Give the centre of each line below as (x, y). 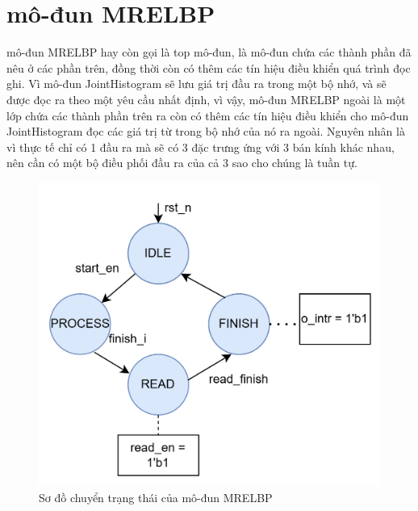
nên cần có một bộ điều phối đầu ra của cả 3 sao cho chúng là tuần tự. (182, 163)
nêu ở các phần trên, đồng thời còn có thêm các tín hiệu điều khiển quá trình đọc (209, 67)
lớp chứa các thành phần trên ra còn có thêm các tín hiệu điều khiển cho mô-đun (208, 115)
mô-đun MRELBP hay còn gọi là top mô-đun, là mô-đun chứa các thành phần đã (209, 52)
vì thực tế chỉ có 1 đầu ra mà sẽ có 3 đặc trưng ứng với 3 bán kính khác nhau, (201, 147)
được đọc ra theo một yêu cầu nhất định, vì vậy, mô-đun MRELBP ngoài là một (206, 99)
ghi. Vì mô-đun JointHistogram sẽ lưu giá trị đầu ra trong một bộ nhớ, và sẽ (196, 84)
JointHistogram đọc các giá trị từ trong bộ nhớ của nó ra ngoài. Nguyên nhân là (206, 131)
